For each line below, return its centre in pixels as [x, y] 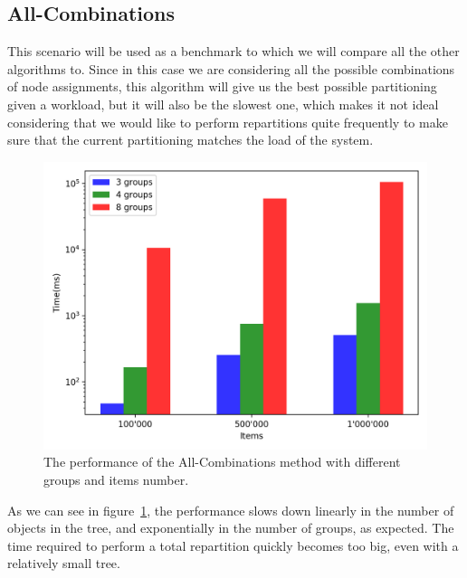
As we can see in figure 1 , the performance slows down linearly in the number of [231, 510]
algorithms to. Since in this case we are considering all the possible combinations [231, 68]
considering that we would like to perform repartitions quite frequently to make [228, 122]
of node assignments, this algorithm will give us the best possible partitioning [222, 86]
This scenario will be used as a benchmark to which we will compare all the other [233, 51]
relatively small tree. [64, 563]
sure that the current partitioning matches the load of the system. [191, 140]
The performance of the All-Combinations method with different [222, 462]
